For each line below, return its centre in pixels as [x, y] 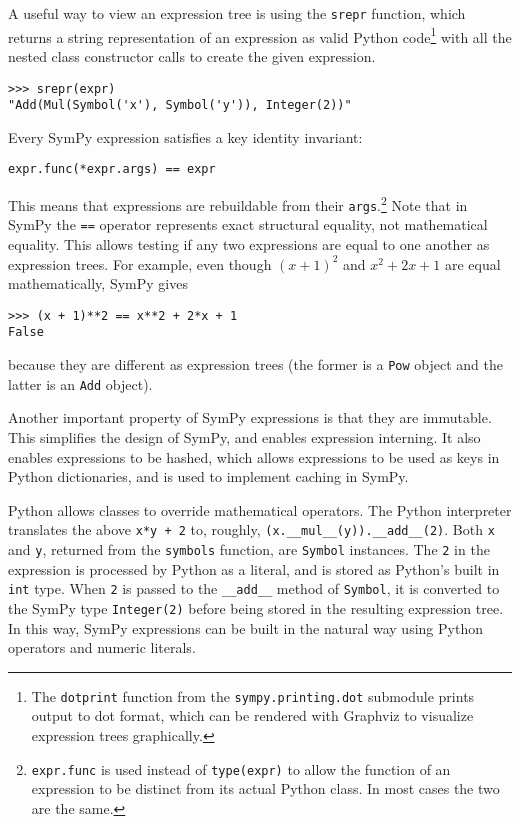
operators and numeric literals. [102, 647]
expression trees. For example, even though [140, 263]
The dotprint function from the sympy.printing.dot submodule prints [253, 695]
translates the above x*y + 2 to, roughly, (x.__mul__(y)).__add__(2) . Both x [251, 529]
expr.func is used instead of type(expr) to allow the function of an [241, 768]
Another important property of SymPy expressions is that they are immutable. [250, 417]
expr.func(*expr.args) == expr [112, 169]
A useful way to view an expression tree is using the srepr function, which [237, 13]
